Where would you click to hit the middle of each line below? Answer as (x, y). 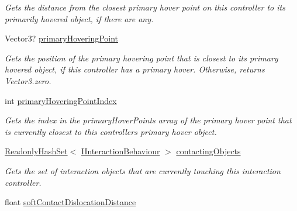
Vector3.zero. (28, 80)
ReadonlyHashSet (36, 151)
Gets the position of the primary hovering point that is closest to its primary (141, 58)
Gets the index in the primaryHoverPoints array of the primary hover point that (148, 120)
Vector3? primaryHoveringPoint (62, 38)
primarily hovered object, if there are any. (79, 18)
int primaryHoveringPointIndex (61, 100)
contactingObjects (208, 151)
